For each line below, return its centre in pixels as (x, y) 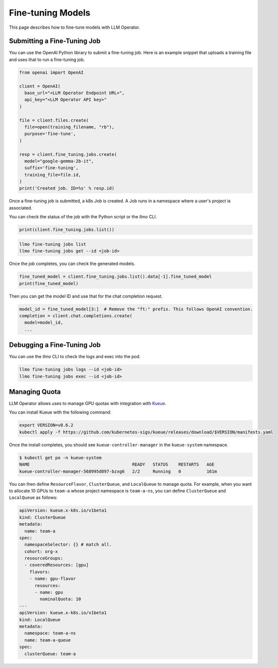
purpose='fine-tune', (50, 134)
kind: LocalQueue (40, 620)
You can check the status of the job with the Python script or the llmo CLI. (83, 217)
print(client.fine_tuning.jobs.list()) (67, 230)
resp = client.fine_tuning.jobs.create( (68, 154)
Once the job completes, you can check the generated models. (72, 264)
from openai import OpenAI (51, 72)
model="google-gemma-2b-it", (59, 161)
